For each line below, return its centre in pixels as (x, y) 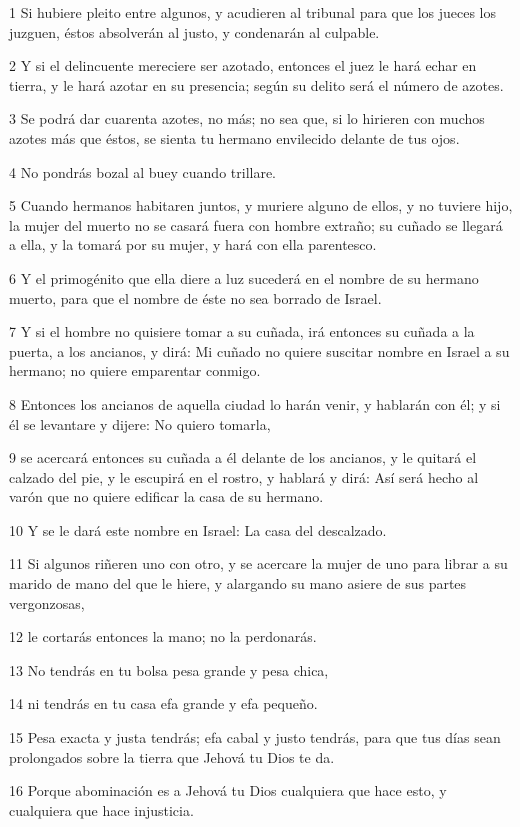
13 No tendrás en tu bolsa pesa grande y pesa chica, (169, 669)
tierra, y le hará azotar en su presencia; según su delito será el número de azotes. (256, 84)
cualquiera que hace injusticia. (101, 809)
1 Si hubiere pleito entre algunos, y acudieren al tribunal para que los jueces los (253, 12)
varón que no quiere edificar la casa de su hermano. (166, 496)
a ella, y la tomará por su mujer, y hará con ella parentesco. (193, 244)
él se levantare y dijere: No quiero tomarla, (140, 423)
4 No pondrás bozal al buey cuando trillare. (143, 171)
